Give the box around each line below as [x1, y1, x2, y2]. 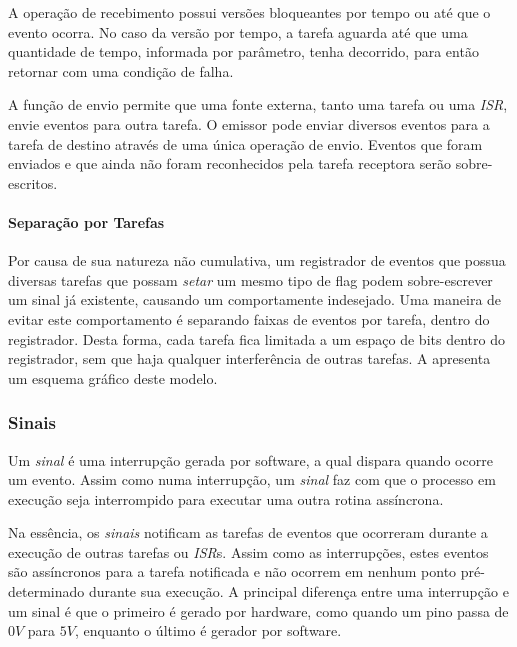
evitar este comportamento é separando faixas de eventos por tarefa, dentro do [8, 308, 490, 329]
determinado [8, 581, 85, 602]
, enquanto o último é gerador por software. [74, 620, 342, 641]
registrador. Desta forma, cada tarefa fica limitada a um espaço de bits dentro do [8, 328, 505, 349]
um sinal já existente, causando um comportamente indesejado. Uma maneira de [8, 289, 502, 310]
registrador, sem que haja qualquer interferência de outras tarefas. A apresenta [8, 348, 491, 369]
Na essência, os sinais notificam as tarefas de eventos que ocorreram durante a [8, 522, 488, 543]
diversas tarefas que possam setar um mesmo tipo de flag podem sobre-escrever [8, 269, 493, 290]
